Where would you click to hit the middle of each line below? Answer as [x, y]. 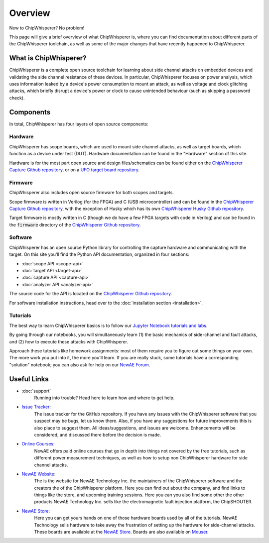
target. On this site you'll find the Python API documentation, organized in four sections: [99, 254]
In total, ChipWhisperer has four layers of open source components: [79, 124]
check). [17, 98]
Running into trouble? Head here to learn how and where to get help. [104, 398]
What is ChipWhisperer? [48, 58]
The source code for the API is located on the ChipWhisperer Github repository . [91, 294]
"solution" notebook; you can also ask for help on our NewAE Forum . [80, 365]
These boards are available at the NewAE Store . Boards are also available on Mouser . [121, 532]
